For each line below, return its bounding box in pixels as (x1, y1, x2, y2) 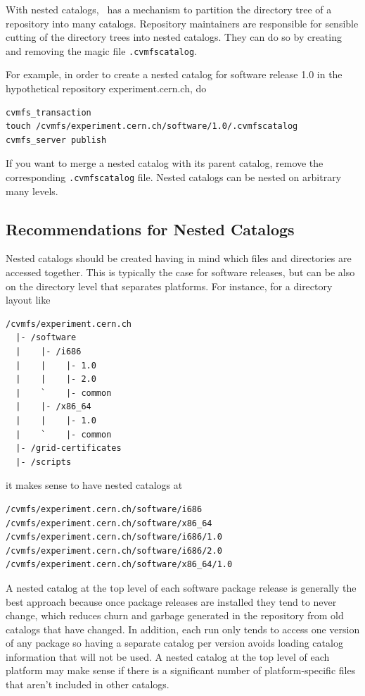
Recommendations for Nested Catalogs (6, 218, 295, 240)
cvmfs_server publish (6, 135, 107, 145)
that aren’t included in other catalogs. (6, 677, 169, 692)
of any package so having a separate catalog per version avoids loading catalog (6, 635, 343, 650)
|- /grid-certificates (15, 443, 122, 454)
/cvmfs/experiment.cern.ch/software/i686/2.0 (6, 545, 222, 556)
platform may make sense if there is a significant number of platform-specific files (6, 663, 356, 678)
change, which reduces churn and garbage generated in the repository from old (6, 608, 344, 623)
